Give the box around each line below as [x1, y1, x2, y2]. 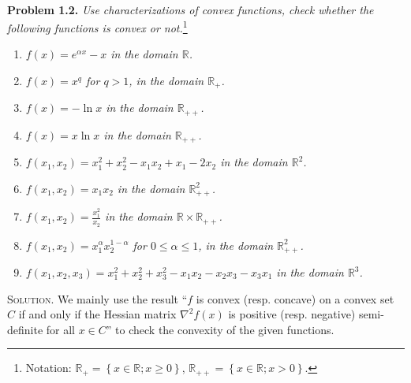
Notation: [25, 359, 72, 376]
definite [7, 321, 43, 337]
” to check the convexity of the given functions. [106, 321, 334, 337]
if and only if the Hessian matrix [18, 306, 177, 322]
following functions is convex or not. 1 [7, 17, 188, 35]
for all [46, 321, 76, 337]
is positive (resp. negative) [228, 306, 356, 322]
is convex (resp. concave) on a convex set [196, 290, 394, 307]
